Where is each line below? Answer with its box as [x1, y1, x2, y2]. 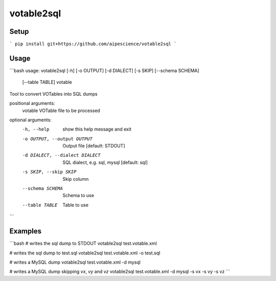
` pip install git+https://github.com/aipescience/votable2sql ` [9, 41, 177, 47]
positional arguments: [9, 100, 55, 106]
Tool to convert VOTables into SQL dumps [9, 91, 98, 97]
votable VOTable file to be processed [22, 107, 101, 114]
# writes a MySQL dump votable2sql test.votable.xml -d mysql [9, 259, 141, 265]
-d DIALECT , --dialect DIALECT [22, 153, 101, 158]
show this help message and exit [62, 126, 131, 133]
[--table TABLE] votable [22, 79, 73, 85]
